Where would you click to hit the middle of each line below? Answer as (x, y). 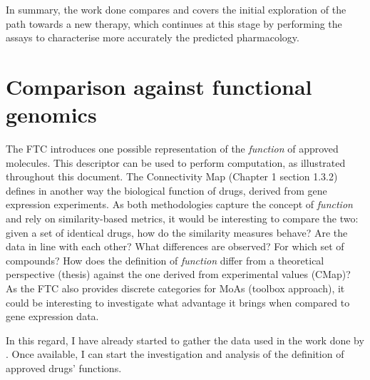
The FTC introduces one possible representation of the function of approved (172, 149)
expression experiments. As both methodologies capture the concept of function (179, 204)
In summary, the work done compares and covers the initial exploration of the (176, 9)
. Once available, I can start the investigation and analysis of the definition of (175, 354)
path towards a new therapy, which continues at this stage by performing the (174, 23)
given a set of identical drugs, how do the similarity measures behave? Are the (177, 232)
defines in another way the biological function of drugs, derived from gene (166, 190)
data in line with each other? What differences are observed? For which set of (175, 246)
